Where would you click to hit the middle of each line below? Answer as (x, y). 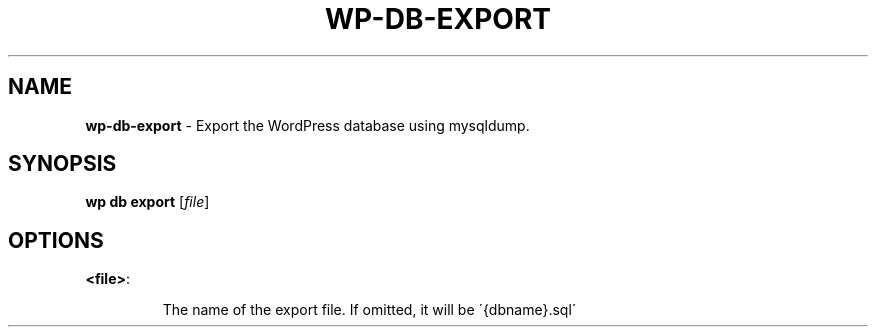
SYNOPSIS (62, 164)
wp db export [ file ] (147, 202)
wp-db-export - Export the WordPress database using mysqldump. (307, 125)
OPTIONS (56, 240)
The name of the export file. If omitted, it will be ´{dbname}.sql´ (369, 310)
